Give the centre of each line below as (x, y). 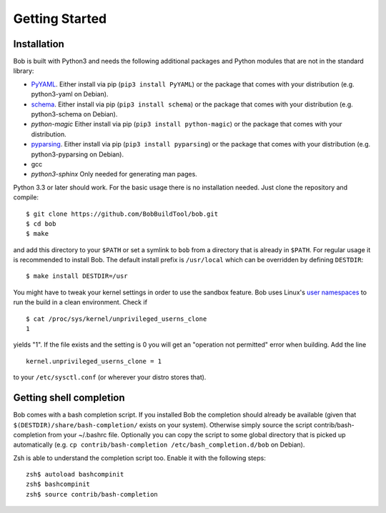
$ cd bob (41, 224)
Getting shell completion (69, 398)
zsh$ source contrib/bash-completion (92, 494)
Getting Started (60, 19)
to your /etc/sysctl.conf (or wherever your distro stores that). (110, 377)
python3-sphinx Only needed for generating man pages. (114, 174)
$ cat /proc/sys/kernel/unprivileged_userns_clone (117, 319)
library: (24, 71)
